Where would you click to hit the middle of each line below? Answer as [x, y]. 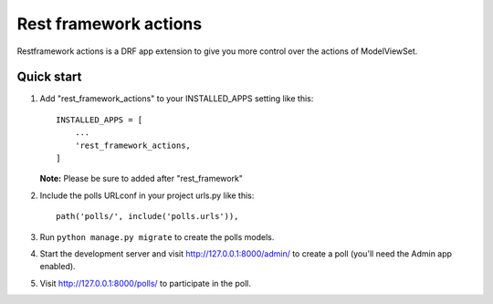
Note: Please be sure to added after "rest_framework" [142, 179]
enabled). [58, 267]
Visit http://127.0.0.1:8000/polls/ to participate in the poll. [145, 283]
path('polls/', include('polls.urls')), [147, 216]
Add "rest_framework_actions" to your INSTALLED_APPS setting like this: [177, 99]
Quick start [49, 77]
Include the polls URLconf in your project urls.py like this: [147, 195]
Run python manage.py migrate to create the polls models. [157, 236]
